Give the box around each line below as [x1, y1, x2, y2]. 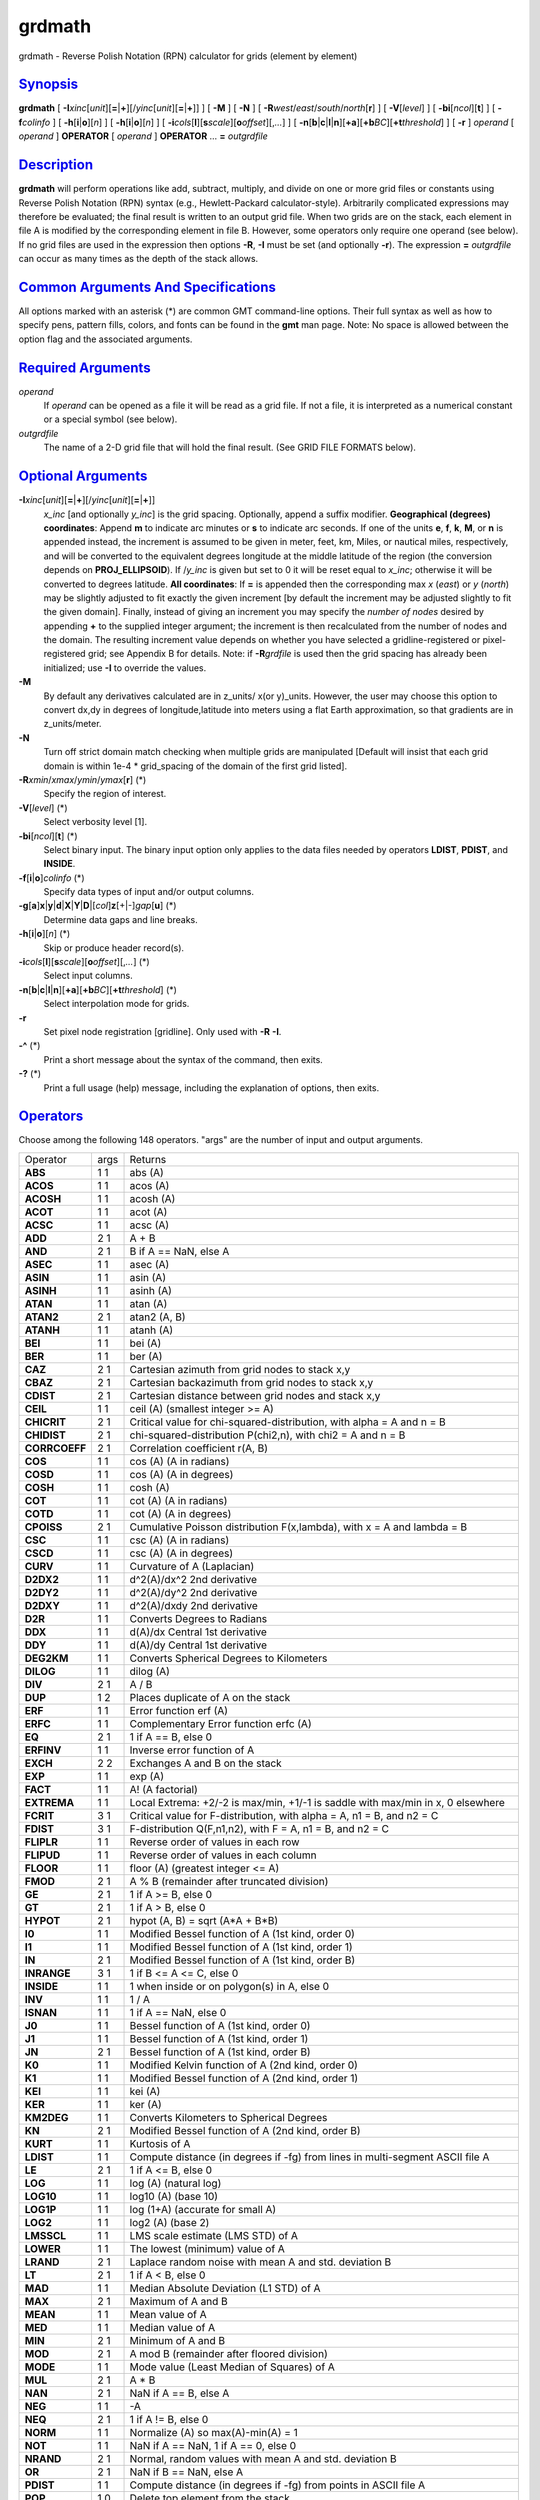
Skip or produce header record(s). [43, 941, 185, 954]
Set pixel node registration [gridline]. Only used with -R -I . [43, 1026, 282, 1037]
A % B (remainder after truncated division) [129, 1874, 329, 1888]
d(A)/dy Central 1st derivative [129, 1638, 268, 1652]
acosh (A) [129, 1191, 176, 1205]
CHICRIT [24, 1415, 67, 1429]
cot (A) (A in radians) [129, 1493, 228, 1507]
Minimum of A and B [129, 2333, 225, 2347]
